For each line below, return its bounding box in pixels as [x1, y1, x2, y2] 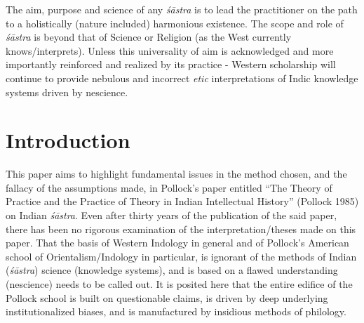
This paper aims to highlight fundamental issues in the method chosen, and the [6, 166, 347, 181]
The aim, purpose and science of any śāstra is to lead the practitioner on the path [6, 2, 358, 16]
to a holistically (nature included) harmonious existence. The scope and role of [6, 15, 344, 30]
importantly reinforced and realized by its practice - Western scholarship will [6, 57, 336, 72]
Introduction [6, 126, 130, 154]
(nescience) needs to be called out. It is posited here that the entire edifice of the [6, 277, 353, 291]
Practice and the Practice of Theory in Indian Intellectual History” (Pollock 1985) [6, 194, 359, 209]
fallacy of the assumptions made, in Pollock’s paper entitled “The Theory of [6, 180, 332, 195]
